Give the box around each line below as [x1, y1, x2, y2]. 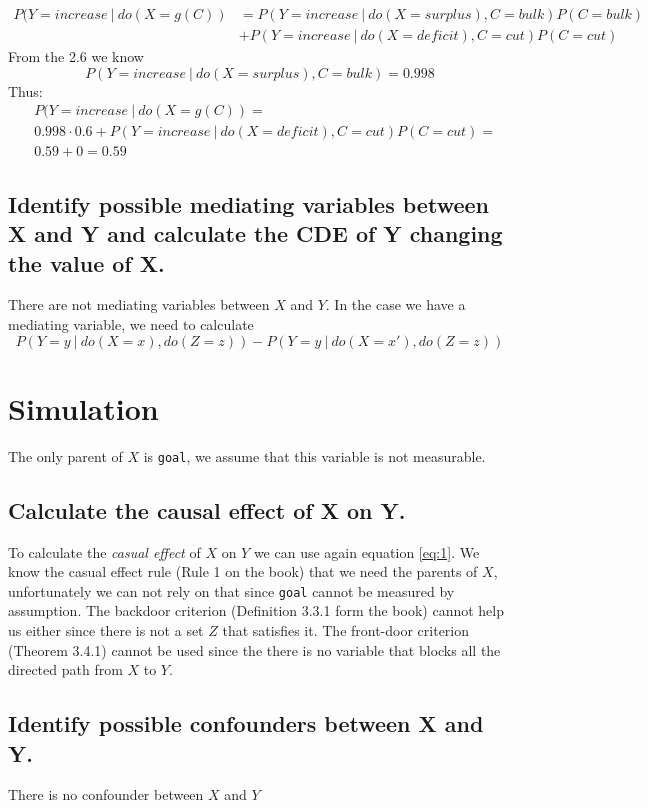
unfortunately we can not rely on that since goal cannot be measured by [8, 580, 455, 601]
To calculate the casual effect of [8, 541, 201, 562]
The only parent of [8, 445, 123, 466]
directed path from [8, 659, 123, 680]
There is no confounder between [8, 784, 204, 805]
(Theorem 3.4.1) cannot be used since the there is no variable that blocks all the [8, 639, 501, 660]
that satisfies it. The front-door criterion [222, 619, 470, 640]
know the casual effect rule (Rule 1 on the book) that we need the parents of [8, 561, 478, 582]
